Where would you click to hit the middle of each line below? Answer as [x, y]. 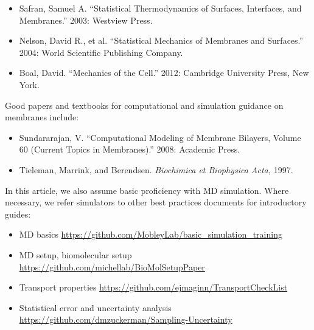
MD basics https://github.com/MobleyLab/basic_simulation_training [151, 234]
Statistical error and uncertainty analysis [95, 307]
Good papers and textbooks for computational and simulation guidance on [144, 105]
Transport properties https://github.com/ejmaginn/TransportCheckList [153, 287]
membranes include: [42, 117]
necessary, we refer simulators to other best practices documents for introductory [156, 202]
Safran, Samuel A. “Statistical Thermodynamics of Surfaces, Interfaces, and [160, 8]
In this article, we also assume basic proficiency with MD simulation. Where [147, 190]
